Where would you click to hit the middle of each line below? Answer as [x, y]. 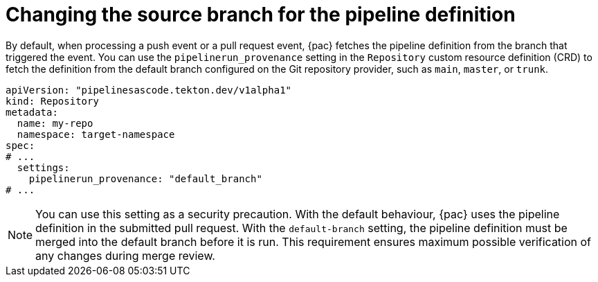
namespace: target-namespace [96, 134]
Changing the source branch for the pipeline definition [261, 15]
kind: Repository [52, 101]
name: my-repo [55, 123]
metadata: [32, 112]
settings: [43, 167]
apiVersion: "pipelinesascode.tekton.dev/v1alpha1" [149, 90]
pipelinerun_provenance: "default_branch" [145, 178]
